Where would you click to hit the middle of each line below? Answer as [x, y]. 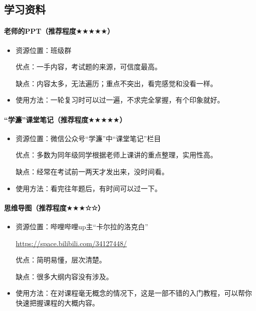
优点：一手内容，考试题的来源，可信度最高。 [89, 67]
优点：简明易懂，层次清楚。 [61, 260]
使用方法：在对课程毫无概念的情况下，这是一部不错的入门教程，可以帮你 [134, 293]
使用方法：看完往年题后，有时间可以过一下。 [89, 188]
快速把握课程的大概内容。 [57, 302]
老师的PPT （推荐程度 [40, 31]
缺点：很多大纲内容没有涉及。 [64, 276]
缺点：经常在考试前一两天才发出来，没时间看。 [92, 171]
